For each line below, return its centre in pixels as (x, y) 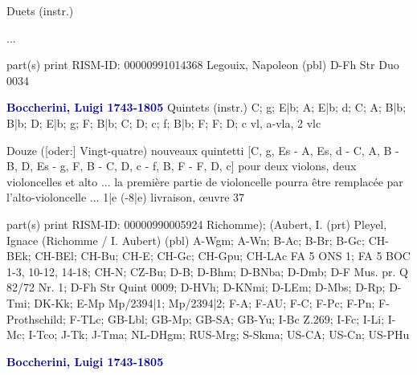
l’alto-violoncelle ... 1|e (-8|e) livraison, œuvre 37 (126, 197)
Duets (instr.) (40, 10)
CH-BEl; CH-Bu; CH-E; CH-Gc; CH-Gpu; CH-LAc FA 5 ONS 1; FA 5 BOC (223, 256)
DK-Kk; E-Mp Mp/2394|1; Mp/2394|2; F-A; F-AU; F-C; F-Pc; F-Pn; (204, 302)
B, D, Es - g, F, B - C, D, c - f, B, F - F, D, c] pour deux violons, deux (182, 166)
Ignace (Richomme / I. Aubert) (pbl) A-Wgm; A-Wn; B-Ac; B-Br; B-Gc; (186, 240)
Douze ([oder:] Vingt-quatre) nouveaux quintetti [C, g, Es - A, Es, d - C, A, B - (203, 150)
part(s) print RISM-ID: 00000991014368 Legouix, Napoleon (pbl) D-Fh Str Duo (203, 65)
